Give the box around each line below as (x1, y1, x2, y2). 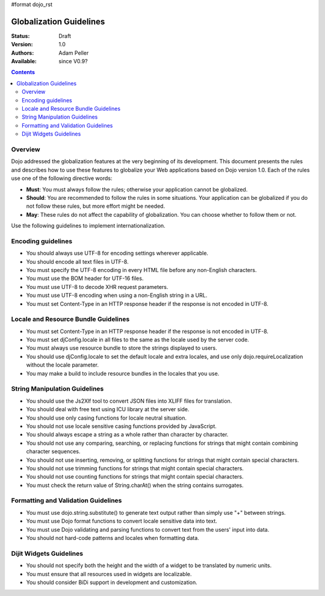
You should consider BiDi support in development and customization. (26, 579, 198, 586)
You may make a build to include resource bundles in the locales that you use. (26, 370, 220, 377)
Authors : (11, 49, 34, 57)
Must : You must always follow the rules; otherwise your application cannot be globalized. (26, 185, 248, 193)
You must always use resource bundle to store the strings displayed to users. (26, 344, 217, 352)
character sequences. (26, 448, 81, 455)
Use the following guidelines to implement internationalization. (11, 222, 166, 229)
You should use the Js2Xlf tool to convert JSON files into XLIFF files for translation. (26, 397, 232, 405)
